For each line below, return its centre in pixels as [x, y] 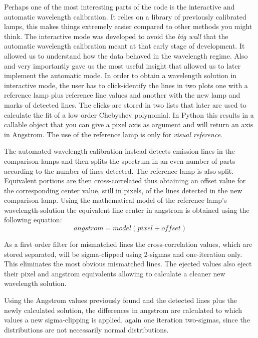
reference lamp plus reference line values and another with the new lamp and [122, 95]
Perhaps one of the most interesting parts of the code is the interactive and [119, 7]
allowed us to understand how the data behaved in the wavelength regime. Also [126, 55]
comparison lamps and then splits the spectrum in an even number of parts [120, 160]
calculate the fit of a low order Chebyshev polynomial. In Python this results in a [129, 114]
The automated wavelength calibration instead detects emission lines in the [119, 151]
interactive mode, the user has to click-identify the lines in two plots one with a [126, 85]
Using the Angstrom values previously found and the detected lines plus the [120, 300]
